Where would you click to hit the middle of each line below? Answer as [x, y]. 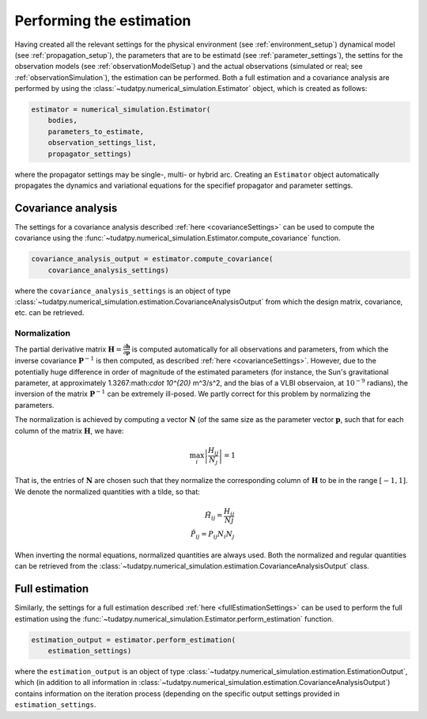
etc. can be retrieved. [49, 313]
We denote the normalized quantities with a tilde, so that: [108, 492]
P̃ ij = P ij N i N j [212, 535]
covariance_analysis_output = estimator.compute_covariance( [152, 259]
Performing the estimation [103, 21]
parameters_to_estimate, [96, 131]
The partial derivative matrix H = [68, 349]
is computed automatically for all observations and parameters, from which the [260, 349]
